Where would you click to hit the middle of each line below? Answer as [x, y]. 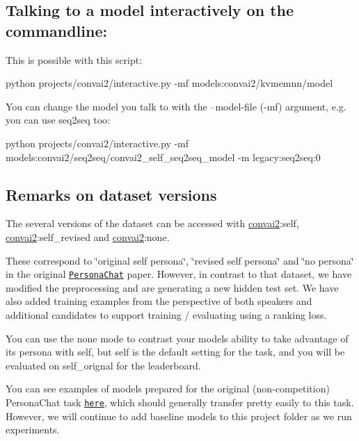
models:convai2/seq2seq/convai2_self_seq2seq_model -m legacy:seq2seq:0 [163, 157]
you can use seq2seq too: [58, 120]
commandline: [57, 30]
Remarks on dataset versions [111, 194]
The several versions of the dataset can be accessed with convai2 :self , [152, 223]
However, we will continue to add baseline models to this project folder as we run [179, 416]
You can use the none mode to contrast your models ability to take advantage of [177, 338]
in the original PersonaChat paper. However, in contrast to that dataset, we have [179, 274]
